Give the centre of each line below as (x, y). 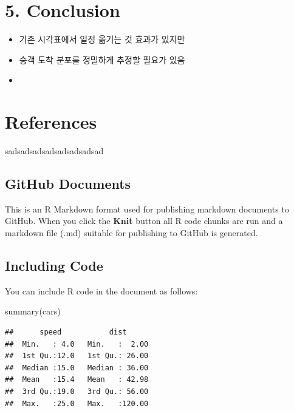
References (51, 122)
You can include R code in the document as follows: (101, 290)
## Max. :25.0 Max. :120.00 (77, 403)
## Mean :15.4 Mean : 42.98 (77, 380)
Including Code (54, 265)
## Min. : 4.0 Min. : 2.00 (77, 344)
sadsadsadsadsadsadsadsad (54, 151)
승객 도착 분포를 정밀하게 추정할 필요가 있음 (102, 59)
